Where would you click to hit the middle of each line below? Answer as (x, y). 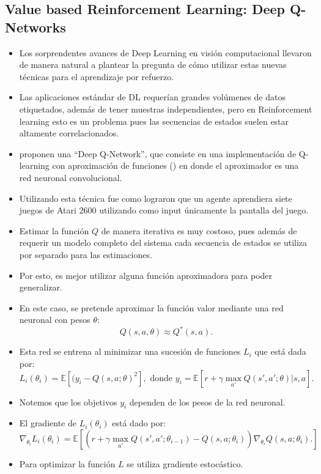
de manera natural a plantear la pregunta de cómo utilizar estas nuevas (153, 65)
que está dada (280, 351)
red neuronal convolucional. (71, 177)
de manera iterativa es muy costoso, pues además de (199, 230)
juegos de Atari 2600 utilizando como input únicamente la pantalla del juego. (164, 210)
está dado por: (139, 423)
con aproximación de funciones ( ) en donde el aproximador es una (175, 165)
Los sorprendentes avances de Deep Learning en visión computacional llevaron (165, 52)
